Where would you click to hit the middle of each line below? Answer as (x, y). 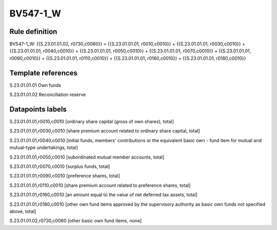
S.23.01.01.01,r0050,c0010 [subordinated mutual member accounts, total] (87, 157)
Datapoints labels (38, 109)
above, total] (23, 211)
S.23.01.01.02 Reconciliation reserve (48, 94)
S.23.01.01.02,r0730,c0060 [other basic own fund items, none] (76, 221)
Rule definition (33, 32)
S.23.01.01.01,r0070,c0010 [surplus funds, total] (60, 166)
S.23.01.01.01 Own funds (35, 85)
